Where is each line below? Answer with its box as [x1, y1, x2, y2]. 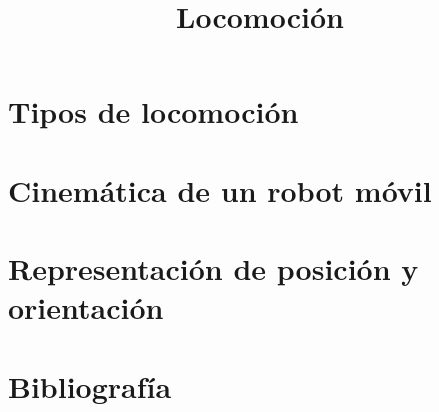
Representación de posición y [8, 248, 419, 289]
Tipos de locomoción [8, 91, 299, 132]
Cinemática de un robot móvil [8, 169, 432, 210]
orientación [8, 287, 164, 328]
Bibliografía [8, 365, 172, 406]
